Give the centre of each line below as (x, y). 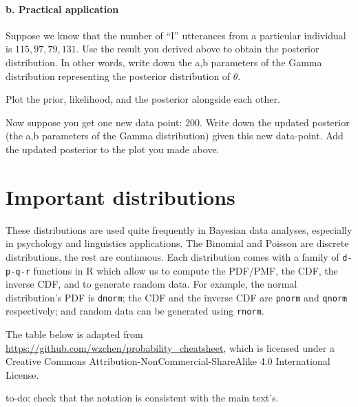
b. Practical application (62, 9)
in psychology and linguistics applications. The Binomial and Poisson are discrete (177, 243)
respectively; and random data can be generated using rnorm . (135, 311)
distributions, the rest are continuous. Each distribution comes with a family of (172, 256)
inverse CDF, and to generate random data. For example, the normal (151, 284)
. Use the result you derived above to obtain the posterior (198, 49)
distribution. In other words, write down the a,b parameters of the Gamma (164, 62)
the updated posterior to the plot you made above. (113, 149)
